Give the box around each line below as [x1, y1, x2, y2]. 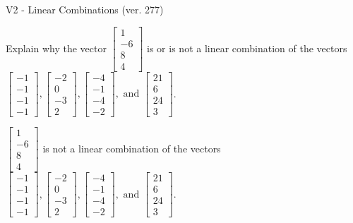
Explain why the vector [6, 40, 107, 55]
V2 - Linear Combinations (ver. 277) [6, 2, 164, 16]
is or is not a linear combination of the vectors [147, 40, 347, 55]
